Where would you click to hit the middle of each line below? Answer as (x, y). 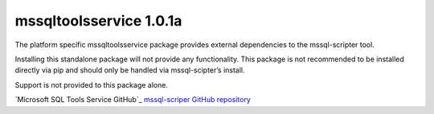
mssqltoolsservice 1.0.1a (98, 21)
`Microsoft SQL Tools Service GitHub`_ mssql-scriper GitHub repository (133, 100)
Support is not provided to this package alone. (92, 85)
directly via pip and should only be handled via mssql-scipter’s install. (130, 70)
